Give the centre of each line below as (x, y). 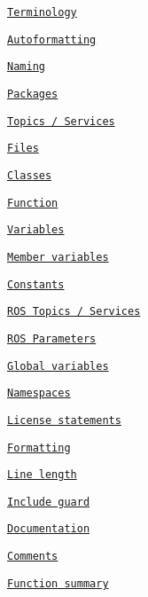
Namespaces (39, 393)
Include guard (49, 502)
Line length (42, 475)
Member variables (58, 257)
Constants (36, 284)
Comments (33, 557)
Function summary (58, 583)
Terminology (42, 12)
